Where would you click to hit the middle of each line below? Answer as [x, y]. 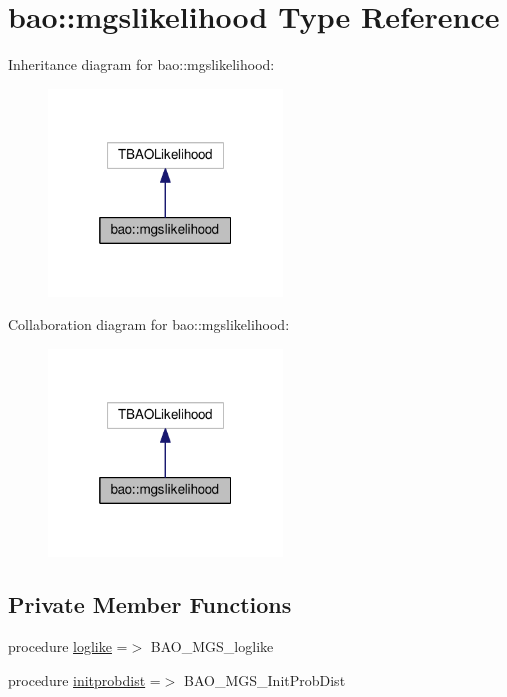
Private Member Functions [150, 604]
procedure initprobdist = [84, 679]
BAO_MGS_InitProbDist [265, 679]
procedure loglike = [68, 646]
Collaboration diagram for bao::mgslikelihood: [149, 324]
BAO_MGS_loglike [212, 646]
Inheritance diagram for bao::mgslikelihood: [141, 64]
